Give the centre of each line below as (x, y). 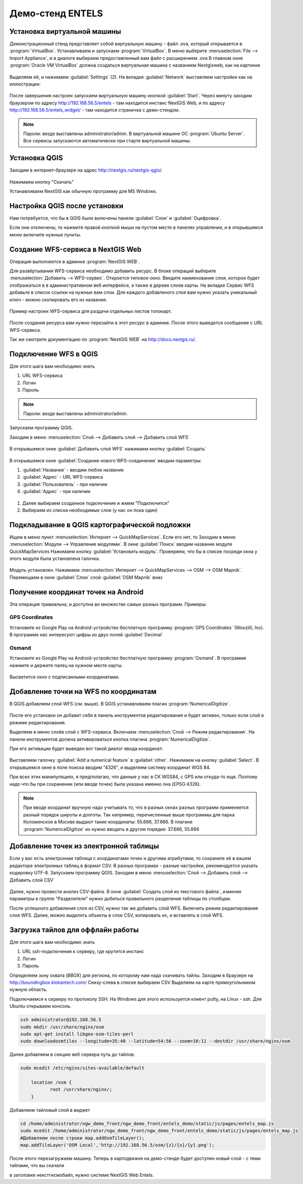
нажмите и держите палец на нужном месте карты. (66, 665)
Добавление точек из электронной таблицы (84, 846)
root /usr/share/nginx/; (81, 1090)
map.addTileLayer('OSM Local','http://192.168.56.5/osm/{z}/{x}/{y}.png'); (117, 1145)
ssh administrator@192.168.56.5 (61, 1020)
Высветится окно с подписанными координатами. (64, 677)
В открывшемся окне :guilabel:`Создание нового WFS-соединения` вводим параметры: (106, 460)
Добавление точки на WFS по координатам (83, 691)
